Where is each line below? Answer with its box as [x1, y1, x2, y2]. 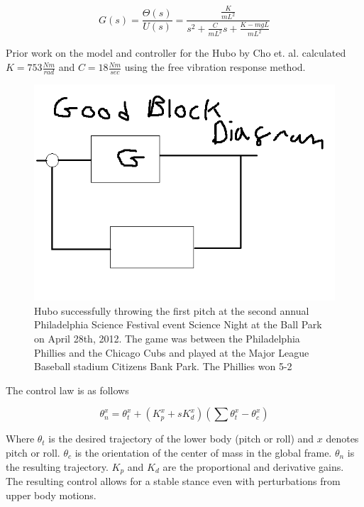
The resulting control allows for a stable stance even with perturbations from [6, 473, 341, 488]
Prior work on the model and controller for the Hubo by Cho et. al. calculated [6, 45, 346, 60]
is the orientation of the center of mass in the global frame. [75, 445, 332, 459]
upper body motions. [6, 487, 96, 502]
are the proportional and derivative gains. [162, 459, 344, 474]
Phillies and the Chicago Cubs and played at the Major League [34, 345, 309, 360]
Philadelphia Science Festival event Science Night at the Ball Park [34, 317, 322, 332]
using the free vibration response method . [124, 60, 306, 74]
